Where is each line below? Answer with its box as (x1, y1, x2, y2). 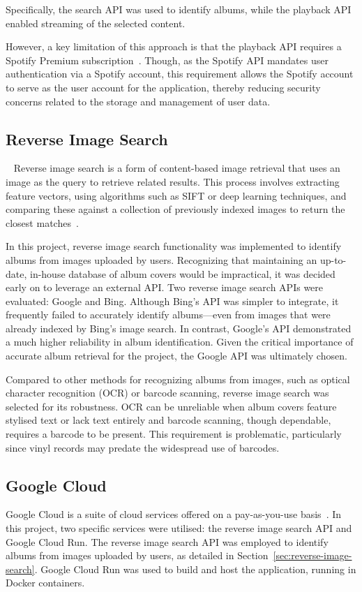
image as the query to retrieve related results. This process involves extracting (6, 174, 340, 188)
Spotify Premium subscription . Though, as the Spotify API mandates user (6, 52, 329, 67)
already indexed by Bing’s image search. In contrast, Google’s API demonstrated (6, 320, 352, 335)
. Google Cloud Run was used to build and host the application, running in (34, 561, 356, 576)
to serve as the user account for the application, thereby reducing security (6, 80, 321, 94)
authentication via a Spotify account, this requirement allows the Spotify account (6, 66, 354, 81)
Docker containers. (6, 575, 85, 590)
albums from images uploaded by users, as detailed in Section (6, 548, 269, 563)
